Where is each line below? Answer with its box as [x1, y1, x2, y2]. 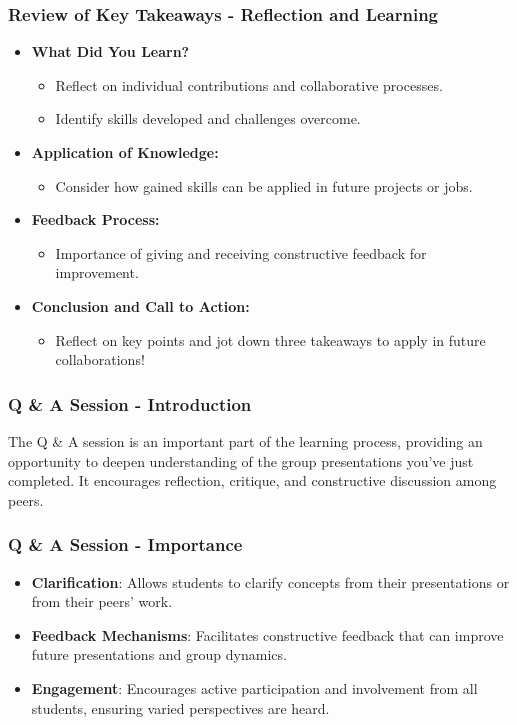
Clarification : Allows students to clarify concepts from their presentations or [31, 571, 510, 592]
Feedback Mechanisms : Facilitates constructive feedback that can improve [31, 624, 504, 645]
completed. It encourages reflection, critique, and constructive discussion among [8, 470, 497, 491]
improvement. [55, 262, 139, 283]
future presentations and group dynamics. [31, 644, 287, 665]
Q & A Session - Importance [8, 532, 243, 557]
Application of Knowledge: [31, 142, 219, 162]
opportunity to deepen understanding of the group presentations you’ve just [8, 450, 474, 471]
